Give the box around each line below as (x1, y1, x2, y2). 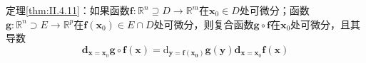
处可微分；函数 (239, 3, 310, 17)
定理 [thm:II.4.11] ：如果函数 (6, 3, 130, 17)
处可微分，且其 (290, 16, 361, 31)
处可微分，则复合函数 (153, 16, 254, 31)
